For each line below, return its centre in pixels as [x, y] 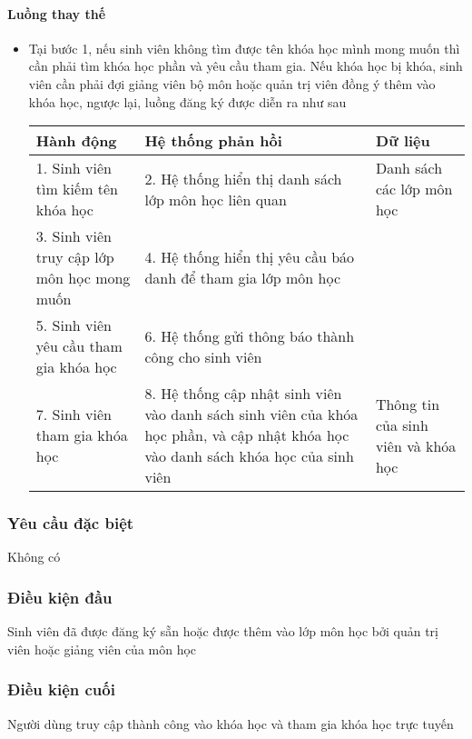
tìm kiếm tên [77, 189]
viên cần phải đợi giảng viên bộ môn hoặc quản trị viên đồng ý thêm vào [232, 83]
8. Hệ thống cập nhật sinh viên [243, 394]
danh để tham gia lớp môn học [243, 278]
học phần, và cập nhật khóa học [247, 435]
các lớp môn [414, 189]
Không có [34, 557]
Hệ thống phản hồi [213, 141]
